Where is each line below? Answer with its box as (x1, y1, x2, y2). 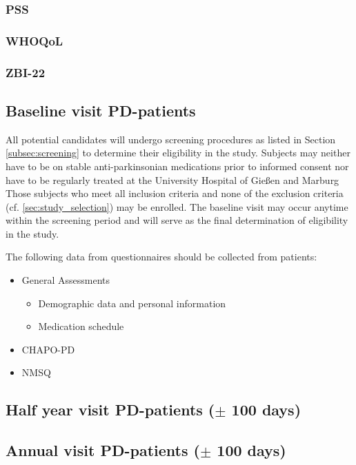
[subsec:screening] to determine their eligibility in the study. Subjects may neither (6, 145, 350, 160)
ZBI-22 (6, 63, 46, 81)
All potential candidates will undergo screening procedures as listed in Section (6, 132, 336, 146)
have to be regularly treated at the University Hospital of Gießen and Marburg (6, 172, 339, 187)
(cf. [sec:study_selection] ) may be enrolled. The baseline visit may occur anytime (6, 199, 348, 214)
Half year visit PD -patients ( (6, 399, 215, 420)
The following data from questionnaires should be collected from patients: (6, 249, 317, 264)
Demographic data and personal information (38, 296, 226, 310)
